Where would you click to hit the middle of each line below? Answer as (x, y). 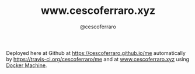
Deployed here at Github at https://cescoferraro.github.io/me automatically (96, 53)
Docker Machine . (27, 65)
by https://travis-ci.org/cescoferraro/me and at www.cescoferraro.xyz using (98, 59)
